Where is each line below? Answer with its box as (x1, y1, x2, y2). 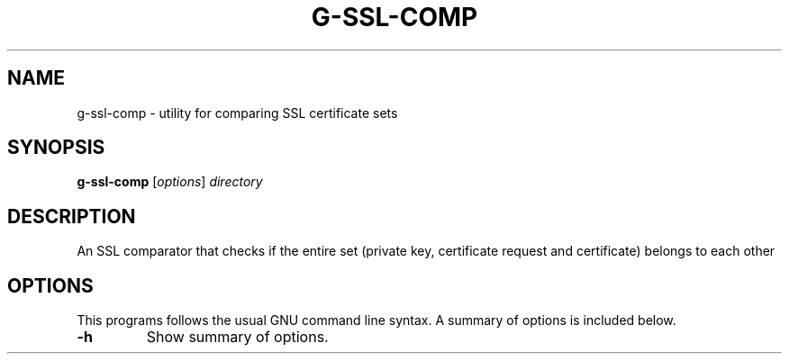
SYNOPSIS (7, 136, 105, 159)
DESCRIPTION (7, 204, 136, 228)
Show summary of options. (146, 328, 329, 347)
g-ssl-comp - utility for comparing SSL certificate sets (77, 104, 398, 121)
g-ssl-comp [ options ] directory (77, 174, 263, 190)
